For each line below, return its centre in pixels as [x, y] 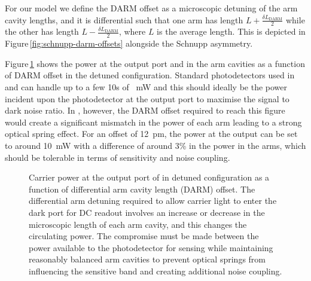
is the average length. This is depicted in [231, 31]
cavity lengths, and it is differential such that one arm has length [124, 19]
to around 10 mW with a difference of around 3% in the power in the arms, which [155, 145]
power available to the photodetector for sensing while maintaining [151, 247]
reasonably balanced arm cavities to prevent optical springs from [147, 259]
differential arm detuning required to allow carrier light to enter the [153, 201]
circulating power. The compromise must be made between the [144, 236]
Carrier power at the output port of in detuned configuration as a [149, 177]
